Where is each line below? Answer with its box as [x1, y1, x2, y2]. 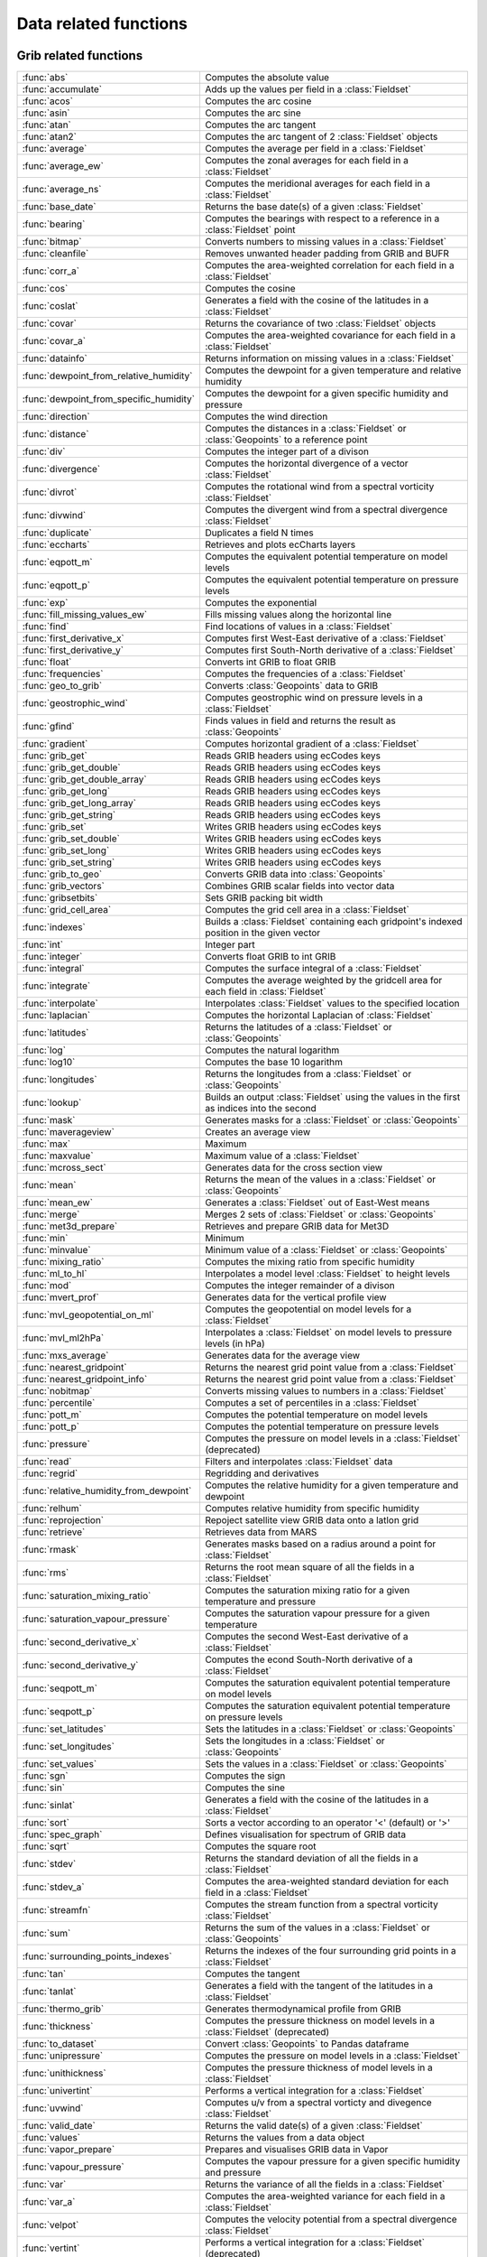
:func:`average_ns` [22, 183, 102, 196]
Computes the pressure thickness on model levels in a [204, 2014, 435, 2027]
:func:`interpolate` [22, 998, 98, 1010]
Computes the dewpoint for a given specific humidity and [204, 387, 449, 400]
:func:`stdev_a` [22, 1881, 85, 1893]
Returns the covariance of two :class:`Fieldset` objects [204, 317, 436, 330]
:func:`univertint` [22, 2085, 94, 2097]
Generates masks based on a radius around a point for [204, 1537, 436, 1550]
